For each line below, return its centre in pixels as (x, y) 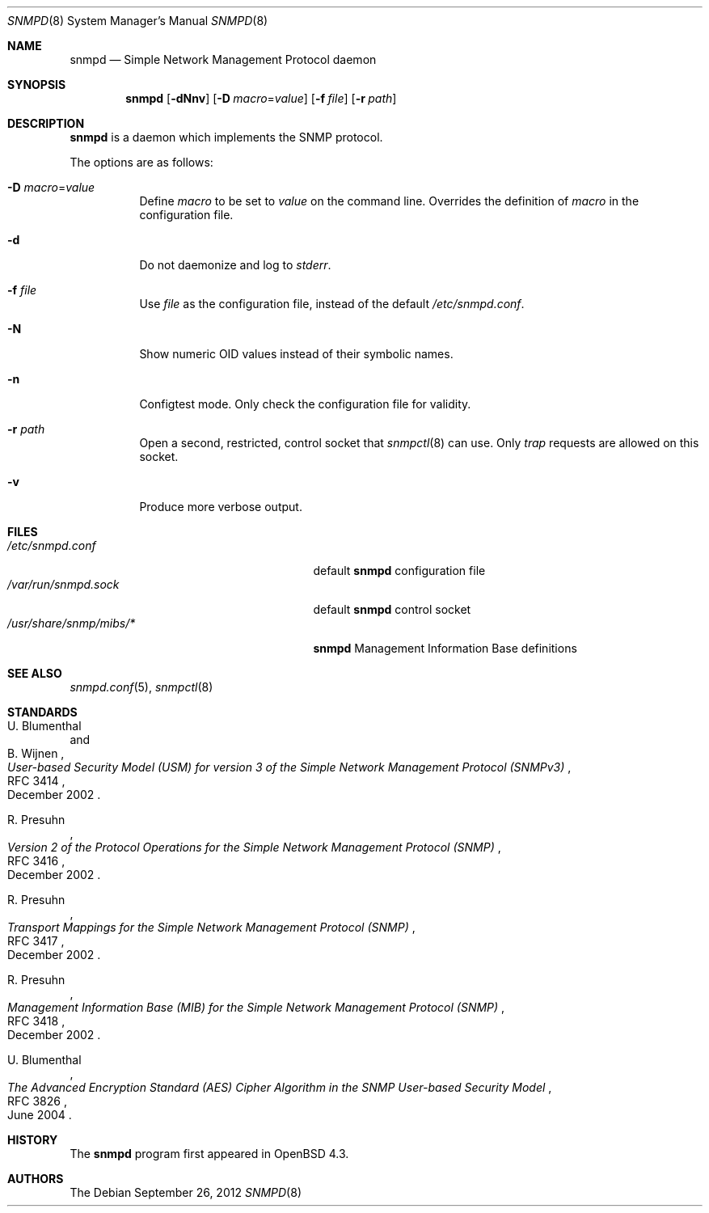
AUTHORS (36, 1179)
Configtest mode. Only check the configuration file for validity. (305, 404)
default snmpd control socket (392, 609)
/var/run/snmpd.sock (63, 584)
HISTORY (33, 1140)
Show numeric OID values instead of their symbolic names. (296, 354)
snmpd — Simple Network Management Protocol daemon (223, 59)
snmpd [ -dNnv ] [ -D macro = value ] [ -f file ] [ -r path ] (261, 98)
